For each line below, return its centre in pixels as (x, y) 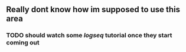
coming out (23, 43)
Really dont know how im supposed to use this (93, 10)
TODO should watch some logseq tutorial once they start (89, 36)
